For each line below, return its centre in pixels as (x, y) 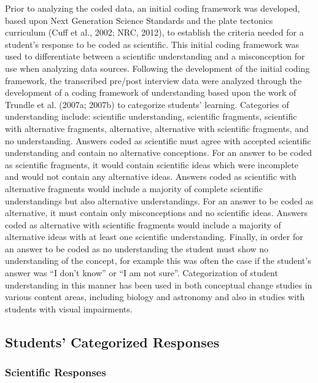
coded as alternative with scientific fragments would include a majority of (143, 224)
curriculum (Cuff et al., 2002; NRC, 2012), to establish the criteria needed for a (154, 32)
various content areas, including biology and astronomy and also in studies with (155, 297)
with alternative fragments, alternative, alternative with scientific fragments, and (157, 128)
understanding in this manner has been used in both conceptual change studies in (159, 284)
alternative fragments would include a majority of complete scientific (134, 188)
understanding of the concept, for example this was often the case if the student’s (158, 261)
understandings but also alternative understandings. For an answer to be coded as (159, 200)
